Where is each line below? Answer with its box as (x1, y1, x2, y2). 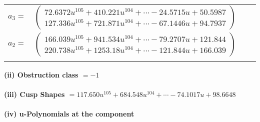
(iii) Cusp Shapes (4, 89, 65, 99)
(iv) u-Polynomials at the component (4, 108, 134, 119)
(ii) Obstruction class (4, 69, 78, 79)
